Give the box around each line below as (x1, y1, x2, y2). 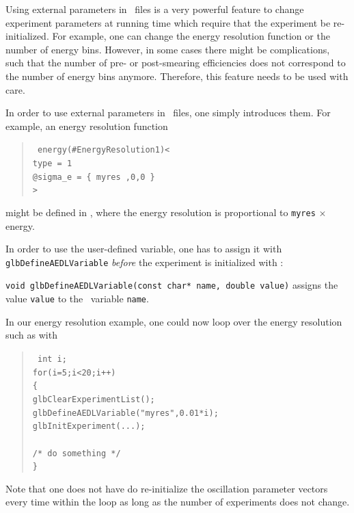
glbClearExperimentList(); (32, 394, 155, 404)
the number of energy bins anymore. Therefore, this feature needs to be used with (5, 68, 349, 83)
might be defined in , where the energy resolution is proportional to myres (5, 205, 316, 219)
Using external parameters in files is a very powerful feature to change (5, 2, 304, 16)
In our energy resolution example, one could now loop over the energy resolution (5, 314, 342, 328)
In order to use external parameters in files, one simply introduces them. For (5, 105, 331, 120)
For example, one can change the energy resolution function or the (52, 29, 330, 43)
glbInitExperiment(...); (32, 421, 146, 432)
